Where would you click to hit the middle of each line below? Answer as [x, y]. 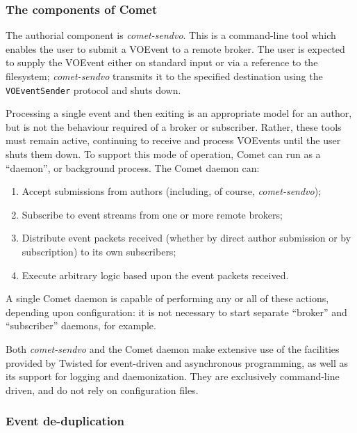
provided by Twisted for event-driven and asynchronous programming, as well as [177, 362]
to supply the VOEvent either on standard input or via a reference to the [162, 62]
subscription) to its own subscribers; [99, 251]
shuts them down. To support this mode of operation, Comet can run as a [163, 154]
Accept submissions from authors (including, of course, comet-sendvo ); [172, 191]
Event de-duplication [65, 421]
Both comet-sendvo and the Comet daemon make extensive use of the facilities [173, 348]
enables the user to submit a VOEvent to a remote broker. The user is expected [175, 48]
